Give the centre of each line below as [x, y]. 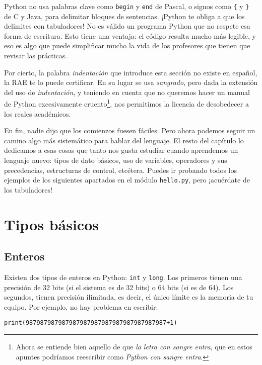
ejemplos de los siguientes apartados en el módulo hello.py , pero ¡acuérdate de [127, 180]
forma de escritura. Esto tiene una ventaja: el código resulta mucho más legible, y [130, 35]
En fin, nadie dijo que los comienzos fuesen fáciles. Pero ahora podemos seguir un [130, 130]
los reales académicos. [38, 113]
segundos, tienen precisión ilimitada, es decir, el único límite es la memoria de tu [129, 297]
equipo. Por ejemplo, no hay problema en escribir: [81, 306]
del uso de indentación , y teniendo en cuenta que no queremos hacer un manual [127, 92]
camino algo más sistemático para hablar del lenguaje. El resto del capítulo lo [124, 140]
